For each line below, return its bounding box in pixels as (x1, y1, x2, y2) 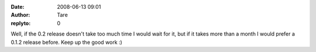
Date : (11, 4, 25, 10)
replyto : (11, 19, 31, 26)
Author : (11, 12, 30, 19)
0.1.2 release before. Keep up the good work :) (11, 39, 122, 46)
